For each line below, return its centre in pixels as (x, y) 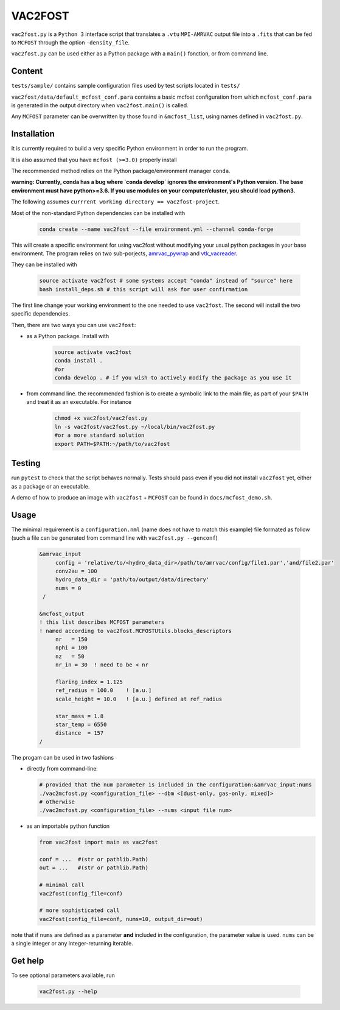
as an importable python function (68, 826)
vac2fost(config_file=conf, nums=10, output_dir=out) (121, 919)
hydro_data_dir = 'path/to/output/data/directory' (132, 580)
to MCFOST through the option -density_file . (71, 42)
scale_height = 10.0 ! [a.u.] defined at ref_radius (139, 699)
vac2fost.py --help (68, 992)
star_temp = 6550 (81, 725)
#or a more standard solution (99, 435)
